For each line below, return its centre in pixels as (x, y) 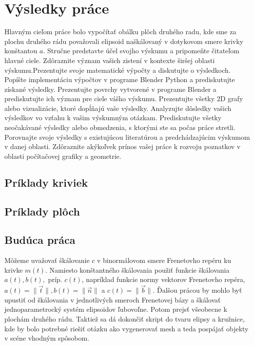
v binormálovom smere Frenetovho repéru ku (164, 260)
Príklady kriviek (46, 182)
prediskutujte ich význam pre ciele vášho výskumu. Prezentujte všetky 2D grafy (124, 98)
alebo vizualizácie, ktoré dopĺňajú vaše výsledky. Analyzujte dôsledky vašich (118, 108)
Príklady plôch (42, 211)
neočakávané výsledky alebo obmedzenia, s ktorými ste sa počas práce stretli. (120, 127)
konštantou (21, 51)
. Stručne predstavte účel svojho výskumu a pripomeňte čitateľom (141, 51)
